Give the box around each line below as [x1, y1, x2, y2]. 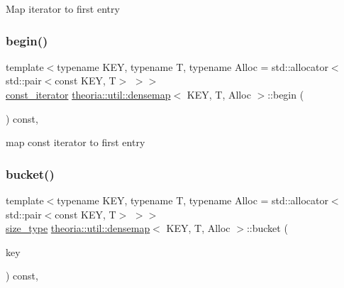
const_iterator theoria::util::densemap [6, 87, 171, 101]
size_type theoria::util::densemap [6, 221, 150, 236]
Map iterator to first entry [6, 1, 120, 16]
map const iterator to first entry [6, 135, 145, 150]
